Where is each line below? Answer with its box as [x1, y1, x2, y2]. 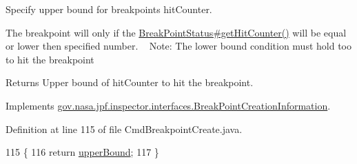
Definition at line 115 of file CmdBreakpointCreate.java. [6, 121, 243, 136]
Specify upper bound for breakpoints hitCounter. [6, 2, 212, 16]
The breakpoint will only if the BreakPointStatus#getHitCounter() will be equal [6, 25, 347, 39]
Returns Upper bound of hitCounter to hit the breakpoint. [6, 75, 254, 90]
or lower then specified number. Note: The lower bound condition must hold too [6, 39, 351, 53]
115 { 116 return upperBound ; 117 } [6, 145, 159, 159]
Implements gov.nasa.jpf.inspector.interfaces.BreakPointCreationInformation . [6, 98, 331, 112]
